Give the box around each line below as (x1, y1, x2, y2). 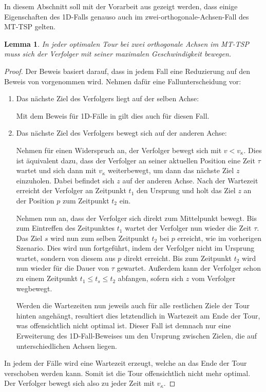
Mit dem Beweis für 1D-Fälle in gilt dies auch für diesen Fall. (16, 110, 210, 121)
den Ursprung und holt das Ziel (136, 185, 236, 196)
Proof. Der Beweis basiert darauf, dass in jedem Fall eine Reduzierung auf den (4, 65, 251, 76)
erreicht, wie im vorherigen (177, 232, 261, 243)
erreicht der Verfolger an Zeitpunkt (16, 185, 126, 196)
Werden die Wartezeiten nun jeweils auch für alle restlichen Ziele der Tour (16, 300, 250, 311)
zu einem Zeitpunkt (16, 273, 78, 284)
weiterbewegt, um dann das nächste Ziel (108, 165, 234, 176)
